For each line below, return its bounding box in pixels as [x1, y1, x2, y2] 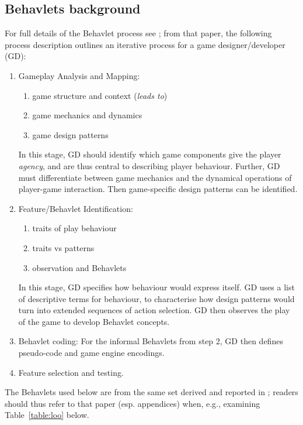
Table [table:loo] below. [5, 409, 89, 421]
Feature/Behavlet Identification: [18, 202, 133, 214]
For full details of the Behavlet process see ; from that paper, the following [5, 27, 272, 39]
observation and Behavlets [32, 261, 127, 273]
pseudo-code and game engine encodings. [18, 347, 165, 359]
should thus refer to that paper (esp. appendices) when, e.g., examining [5, 397, 260, 409]
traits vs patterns [32, 241, 95, 253]
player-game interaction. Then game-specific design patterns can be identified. [18, 183, 298, 195]
